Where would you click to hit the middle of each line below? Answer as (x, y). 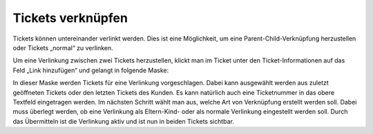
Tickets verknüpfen (70, 18)
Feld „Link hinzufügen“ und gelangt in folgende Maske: (91, 70)
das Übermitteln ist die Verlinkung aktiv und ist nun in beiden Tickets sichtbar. (124, 121)
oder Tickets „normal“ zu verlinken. (63, 47)
